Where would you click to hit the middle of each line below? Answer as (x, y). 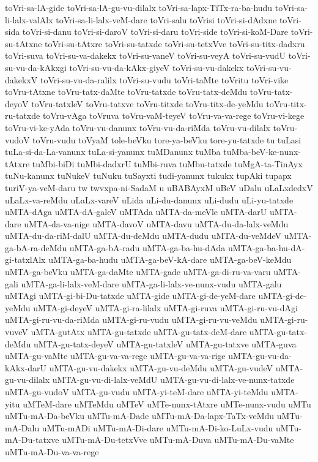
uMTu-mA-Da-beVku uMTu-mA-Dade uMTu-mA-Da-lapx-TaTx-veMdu (140, 416)
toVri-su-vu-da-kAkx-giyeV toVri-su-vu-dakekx (157, 67)
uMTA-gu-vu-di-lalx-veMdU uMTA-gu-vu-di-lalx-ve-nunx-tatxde (173, 380)
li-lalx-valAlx (29, 19)
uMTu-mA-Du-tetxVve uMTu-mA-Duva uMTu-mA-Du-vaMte (178, 440)
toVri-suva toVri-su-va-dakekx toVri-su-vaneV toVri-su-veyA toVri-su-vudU (146, 55)
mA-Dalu (22, 427)
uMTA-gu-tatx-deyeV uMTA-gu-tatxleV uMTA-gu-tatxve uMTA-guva (165, 343)
